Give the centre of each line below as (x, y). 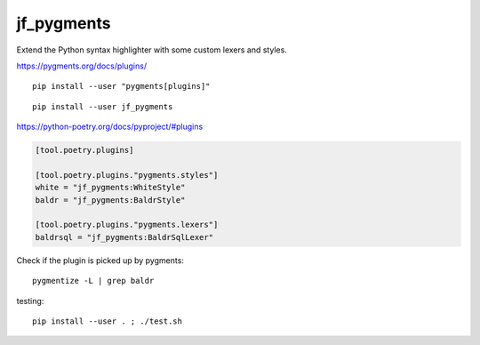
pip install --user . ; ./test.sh (107, 321)
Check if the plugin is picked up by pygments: (100, 260)
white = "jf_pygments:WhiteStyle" (110, 188)
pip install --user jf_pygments (103, 106)
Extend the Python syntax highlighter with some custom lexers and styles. (152, 50)
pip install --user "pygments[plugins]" (121, 86)
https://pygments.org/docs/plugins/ (81, 66)
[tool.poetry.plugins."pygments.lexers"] (127, 225)
